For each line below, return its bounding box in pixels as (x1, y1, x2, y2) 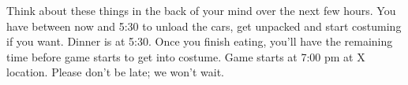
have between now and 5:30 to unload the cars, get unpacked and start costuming (6, 17, 402, 34)
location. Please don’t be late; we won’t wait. (6, 64, 224, 80)
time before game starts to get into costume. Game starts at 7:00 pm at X (6, 48, 365, 65)
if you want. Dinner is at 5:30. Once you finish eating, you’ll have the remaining (6, 33, 393, 50)
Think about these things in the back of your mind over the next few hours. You (6, 2, 396, 18)
